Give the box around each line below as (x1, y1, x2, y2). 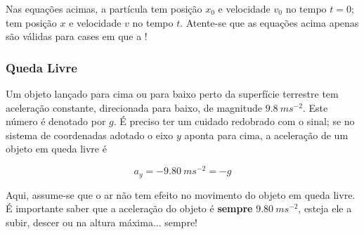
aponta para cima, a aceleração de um (184, 127, 349, 142)
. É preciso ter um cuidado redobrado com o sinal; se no (113, 114, 355, 129)
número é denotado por (6, 114, 106, 129)
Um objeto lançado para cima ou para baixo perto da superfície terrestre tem (6, 86, 339, 100)
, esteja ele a (298, 201, 352, 216)
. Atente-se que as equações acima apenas (180, 15, 359, 30)
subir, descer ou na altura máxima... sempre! (6, 214, 197, 229)
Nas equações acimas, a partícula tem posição (6, 1, 202, 15)
